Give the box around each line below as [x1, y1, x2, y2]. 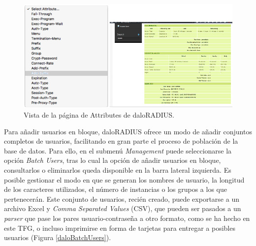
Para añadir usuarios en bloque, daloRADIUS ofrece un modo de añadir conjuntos [4, 126, 252, 136]
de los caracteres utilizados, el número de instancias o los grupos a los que [4, 184, 227, 194]
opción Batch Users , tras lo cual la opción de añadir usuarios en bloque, [4, 155, 221, 165]
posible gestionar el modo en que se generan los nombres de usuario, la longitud [4, 174, 245, 184]
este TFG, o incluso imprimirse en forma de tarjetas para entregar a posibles [4, 222, 235, 233]
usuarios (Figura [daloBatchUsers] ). [4, 232, 111, 243]
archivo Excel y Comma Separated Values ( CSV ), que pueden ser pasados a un [4, 203, 241, 214]
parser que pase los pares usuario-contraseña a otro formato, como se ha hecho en [4, 213, 250, 223]
